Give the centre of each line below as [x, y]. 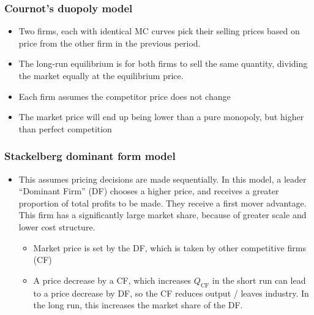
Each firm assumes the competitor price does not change [125, 96]
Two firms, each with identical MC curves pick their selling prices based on [159, 31]
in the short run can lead [259, 280]
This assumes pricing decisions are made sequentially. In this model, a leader [163, 179]
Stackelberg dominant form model [90, 156]
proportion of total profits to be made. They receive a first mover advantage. [163, 203]
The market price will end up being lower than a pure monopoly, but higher [161, 117]
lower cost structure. [57, 226]
